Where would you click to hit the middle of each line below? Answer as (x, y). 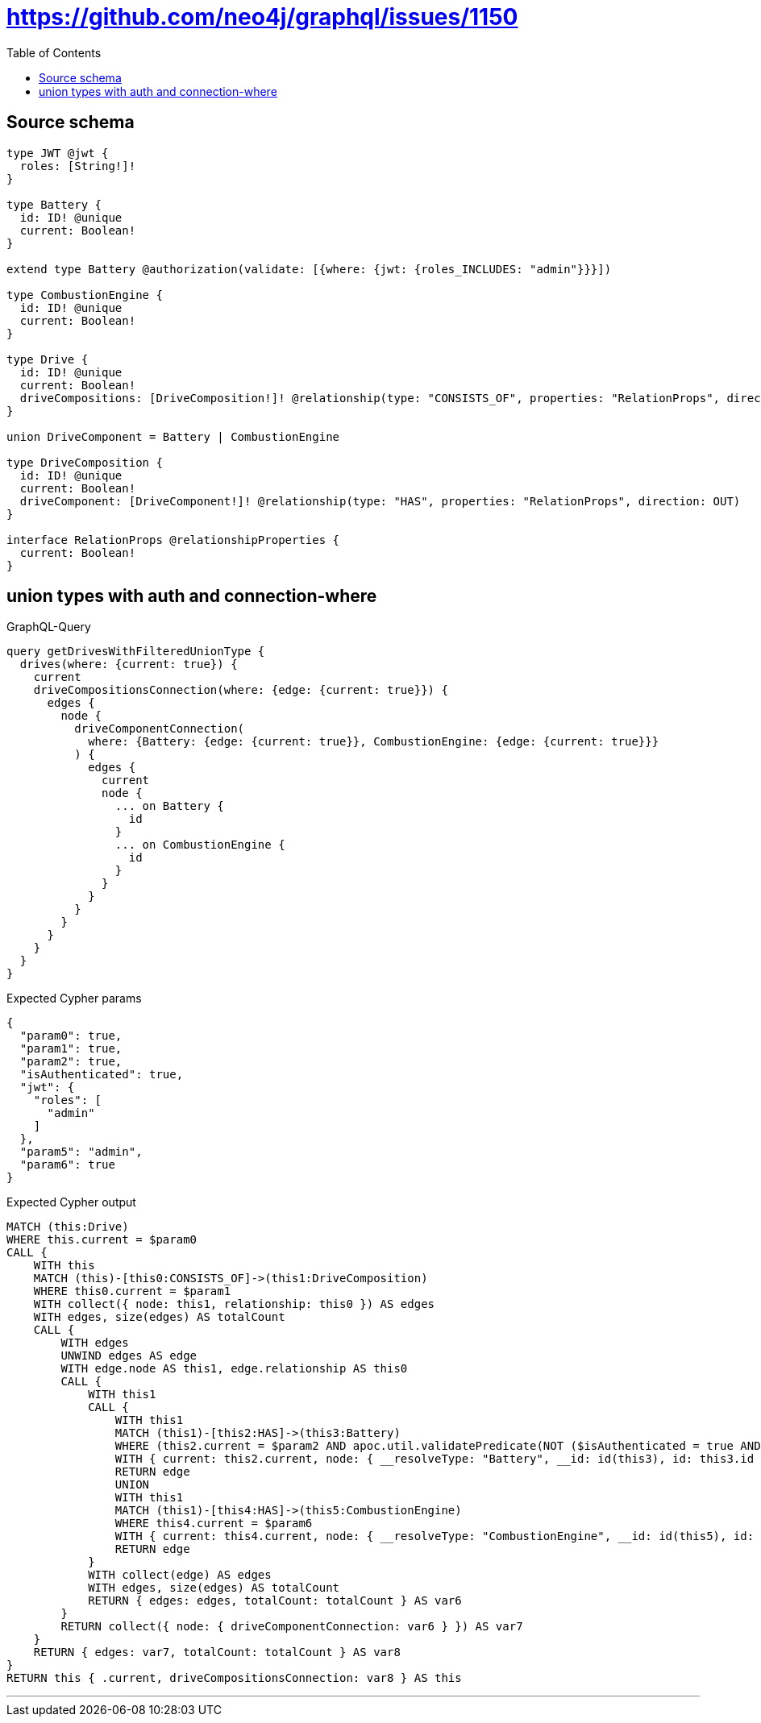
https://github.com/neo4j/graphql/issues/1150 (262, 17)
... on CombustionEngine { (200, 845)
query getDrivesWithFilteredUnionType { (136, 652)
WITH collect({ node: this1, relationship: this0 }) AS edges (234, 1304)
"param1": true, (71, 1049)
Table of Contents (54, 52)
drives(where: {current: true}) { (129, 664)
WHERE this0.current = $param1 (132, 1291)
